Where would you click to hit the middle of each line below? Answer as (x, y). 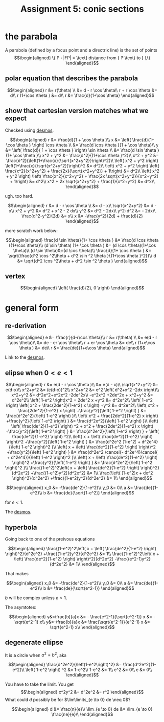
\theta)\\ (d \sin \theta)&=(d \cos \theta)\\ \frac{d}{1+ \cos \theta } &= (82, 250)
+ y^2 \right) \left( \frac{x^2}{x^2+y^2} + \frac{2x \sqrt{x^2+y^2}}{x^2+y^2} (82, 176)
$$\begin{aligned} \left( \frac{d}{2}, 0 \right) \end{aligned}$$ (82, 288)
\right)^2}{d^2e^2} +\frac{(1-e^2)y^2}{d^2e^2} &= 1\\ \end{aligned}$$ (82, 478)
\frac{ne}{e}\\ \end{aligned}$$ (82, 714)
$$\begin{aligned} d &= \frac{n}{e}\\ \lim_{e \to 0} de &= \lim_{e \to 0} (82, 709)
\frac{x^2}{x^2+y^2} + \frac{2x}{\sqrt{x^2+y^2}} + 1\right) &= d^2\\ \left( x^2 (82, 171)
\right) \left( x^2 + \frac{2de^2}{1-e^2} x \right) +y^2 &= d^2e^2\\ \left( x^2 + (82, 405)
